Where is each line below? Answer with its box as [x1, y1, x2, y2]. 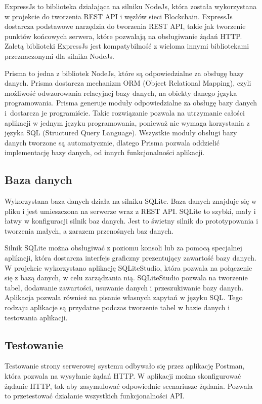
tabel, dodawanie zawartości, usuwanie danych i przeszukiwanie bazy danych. [5, 282, 244, 292]
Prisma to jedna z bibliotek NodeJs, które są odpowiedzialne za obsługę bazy [5, 67, 244, 78]
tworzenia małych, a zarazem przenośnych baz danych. [5, 225, 173, 236]
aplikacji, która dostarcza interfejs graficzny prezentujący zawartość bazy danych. [5, 252, 256, 263]
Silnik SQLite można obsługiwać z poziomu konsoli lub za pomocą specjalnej [5, 242, 242, 253]
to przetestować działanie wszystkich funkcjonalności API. [5, 390, 185, 401]
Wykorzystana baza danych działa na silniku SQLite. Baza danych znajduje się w [5, 196, 257, 206]
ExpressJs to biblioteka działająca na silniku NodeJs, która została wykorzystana [5, 1, 257, 11]
